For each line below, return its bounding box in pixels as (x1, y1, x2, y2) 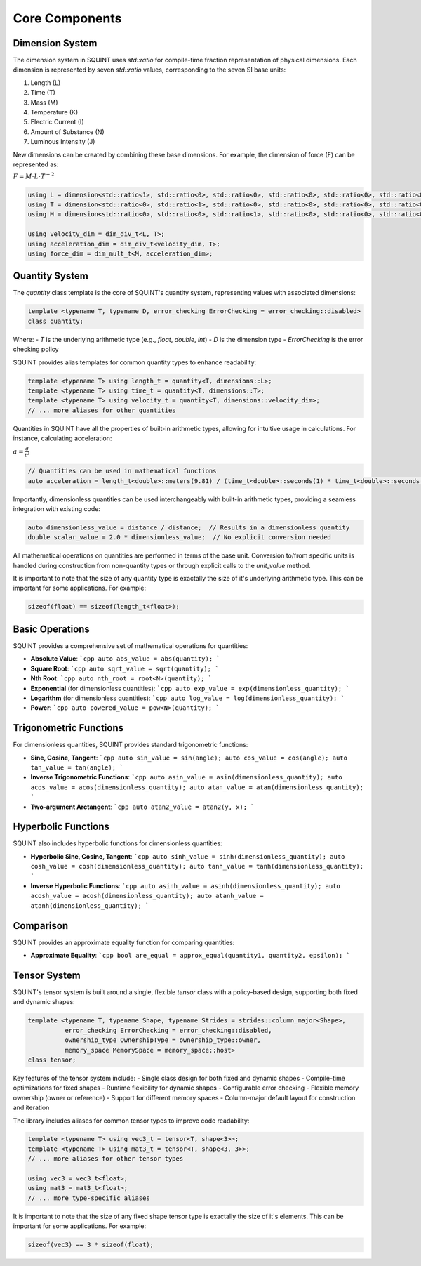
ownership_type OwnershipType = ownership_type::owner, (64, 1036, 261, 1044)
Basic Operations (13, 623, 91, 635)
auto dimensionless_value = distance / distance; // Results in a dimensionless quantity (27, 523, 350, 532)
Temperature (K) (30, 108, 79, 117)
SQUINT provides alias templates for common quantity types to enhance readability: (13, 358, 257, 367)
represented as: (13, 160, 59, 169)
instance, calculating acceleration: (13, 434, 112, 442)
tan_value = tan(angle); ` (30, 764, 123, 772)
